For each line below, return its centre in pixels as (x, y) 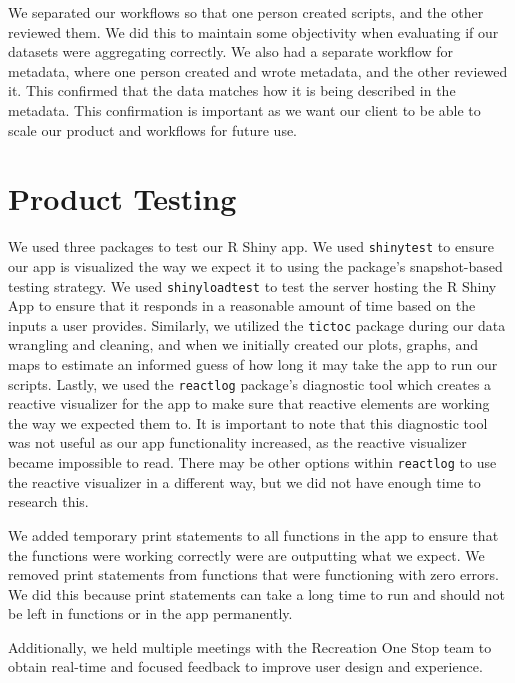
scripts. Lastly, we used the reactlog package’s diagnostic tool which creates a (250, 383)
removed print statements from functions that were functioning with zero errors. (254, 574)
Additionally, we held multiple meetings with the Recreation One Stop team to (250, 646)
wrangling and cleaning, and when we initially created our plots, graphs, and (243, 344)
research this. (48, 501)
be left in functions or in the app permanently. (150, 613)
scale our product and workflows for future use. (153, 129)
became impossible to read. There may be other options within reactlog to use (252, 462)
